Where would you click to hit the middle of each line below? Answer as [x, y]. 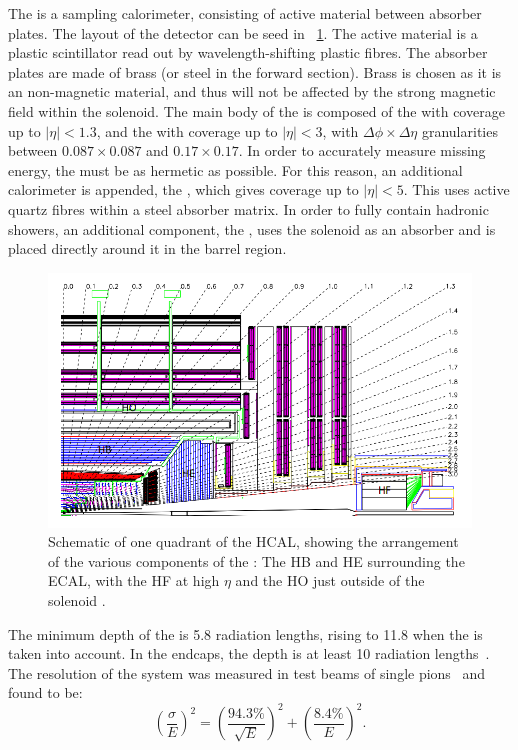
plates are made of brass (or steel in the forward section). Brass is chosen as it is [255, 71]
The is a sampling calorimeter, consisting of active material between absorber [245, 13]
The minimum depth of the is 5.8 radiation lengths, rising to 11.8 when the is [245, 633]
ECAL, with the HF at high [134, 580]
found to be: [45, 692]
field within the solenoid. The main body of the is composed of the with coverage [256, 110]
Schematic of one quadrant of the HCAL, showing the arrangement [253, 541]
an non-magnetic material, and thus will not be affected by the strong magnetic [252, 91]
